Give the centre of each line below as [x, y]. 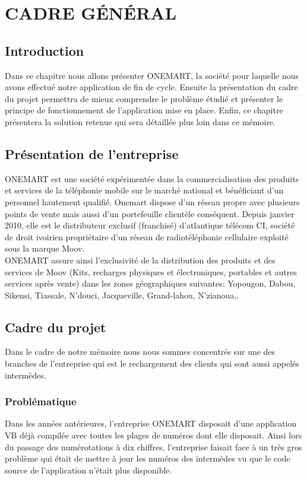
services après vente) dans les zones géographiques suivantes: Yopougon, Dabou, [150, 283]
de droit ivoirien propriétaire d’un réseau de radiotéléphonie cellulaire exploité [147, 236]
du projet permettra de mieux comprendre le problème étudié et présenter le [144, 98]
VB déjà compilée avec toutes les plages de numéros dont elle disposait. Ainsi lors [153, 435]
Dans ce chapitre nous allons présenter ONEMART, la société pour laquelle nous [152, 75]
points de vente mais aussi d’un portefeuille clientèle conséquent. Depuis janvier [150, 213]
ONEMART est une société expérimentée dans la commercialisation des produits [152, 178]
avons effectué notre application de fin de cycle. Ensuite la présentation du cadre [151, 87]
